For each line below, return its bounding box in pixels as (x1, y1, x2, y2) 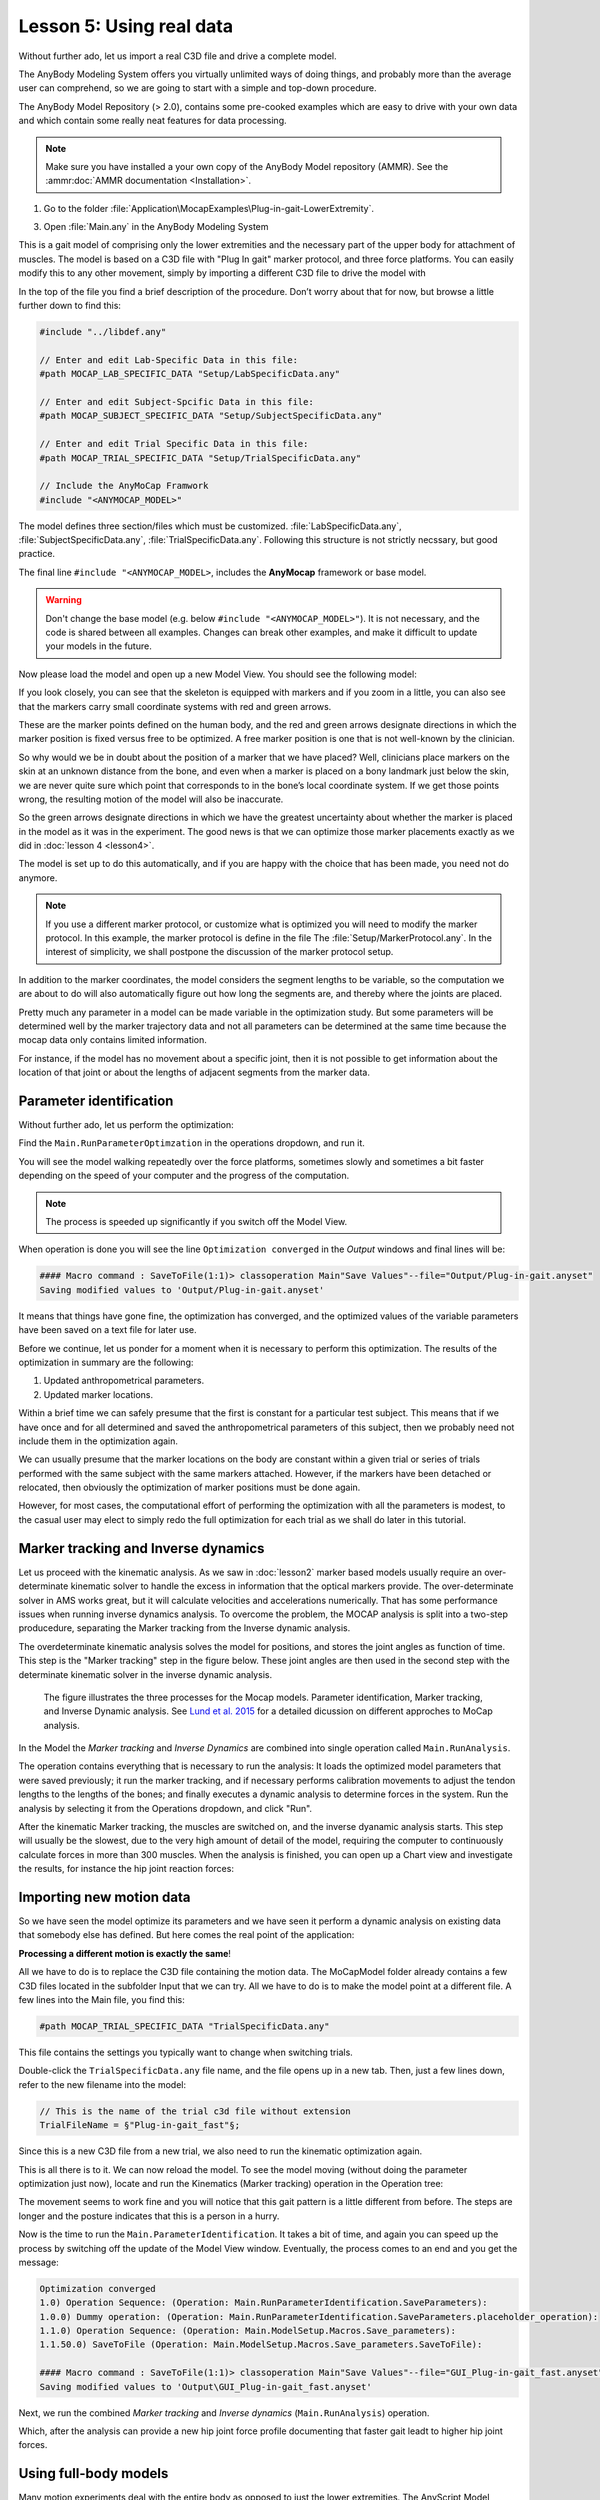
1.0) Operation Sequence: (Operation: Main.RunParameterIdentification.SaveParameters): (39, 2297, 489, 2309)
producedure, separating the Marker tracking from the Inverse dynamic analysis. (18, 1622, 351, 1634)
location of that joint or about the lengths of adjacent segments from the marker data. (18, 1066, 370, 1079)
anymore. (18, 871, 58, 884)
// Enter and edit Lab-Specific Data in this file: (39, 354, 299, 365)
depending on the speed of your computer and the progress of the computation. (18, 1170, 350, 1182)
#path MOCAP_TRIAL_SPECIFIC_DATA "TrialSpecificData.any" (39, 2021, 330, 2032)
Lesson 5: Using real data (18, 15, 234, 37)
